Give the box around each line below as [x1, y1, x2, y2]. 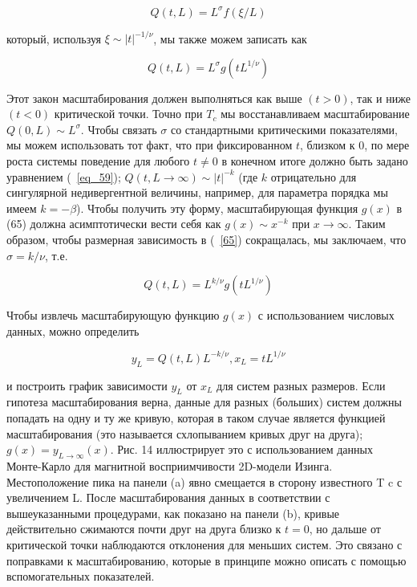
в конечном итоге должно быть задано [221, 152, 408, 169]
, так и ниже [350, 89, 411, 106]
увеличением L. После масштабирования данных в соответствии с [6, 489, 330, 506]
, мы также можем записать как [153, 30, 307, 46]
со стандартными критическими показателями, [170, 120, 398, 137]
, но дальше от [309, 520, 381, 537]
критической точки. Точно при [54, 105, 203, 122]
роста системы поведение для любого [6, 152, 190, 169]
